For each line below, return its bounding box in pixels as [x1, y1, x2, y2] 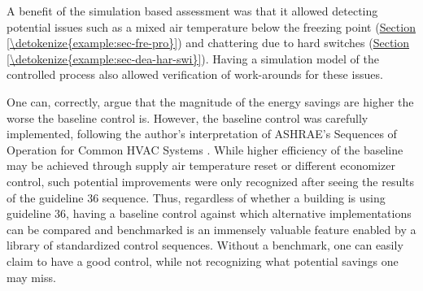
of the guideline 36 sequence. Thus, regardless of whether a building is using [7, 189, 386, 206]
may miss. [7, 268, 56, 285]
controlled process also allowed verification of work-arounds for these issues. [7, 66, 383, 83]
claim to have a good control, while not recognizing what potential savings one [7, 252, 399, 269]
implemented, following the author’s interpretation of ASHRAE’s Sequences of [7, 125, 397, 142]
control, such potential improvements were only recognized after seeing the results [7, 172, 415, 189]
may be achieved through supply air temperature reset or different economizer [7, 157, 396, 174]
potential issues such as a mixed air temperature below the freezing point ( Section [7, 18, 416, 35]
